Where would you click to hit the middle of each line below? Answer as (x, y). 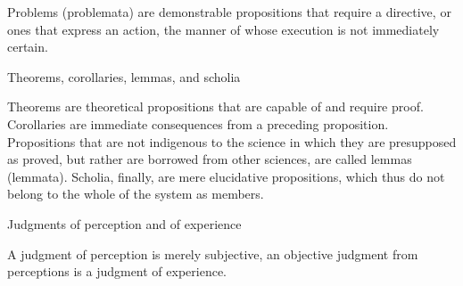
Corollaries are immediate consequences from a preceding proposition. (198, 123)
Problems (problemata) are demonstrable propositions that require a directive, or (229, 12)
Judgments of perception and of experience (124, 223)
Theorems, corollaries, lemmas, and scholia (124, 76)
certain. (28, 47)
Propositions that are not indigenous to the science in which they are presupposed (232, 141)
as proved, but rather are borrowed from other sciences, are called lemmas (210, 159)
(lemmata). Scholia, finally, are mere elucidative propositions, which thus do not (226, 176)
